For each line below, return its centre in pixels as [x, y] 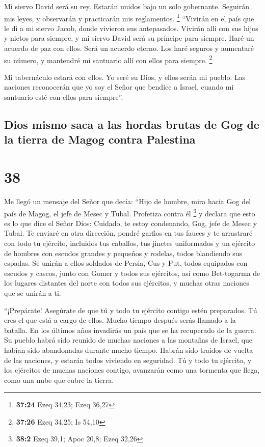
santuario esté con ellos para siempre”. [64, 97]
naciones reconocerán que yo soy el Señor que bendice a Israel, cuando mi [119, 87]
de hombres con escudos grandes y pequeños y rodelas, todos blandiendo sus [123, 253]
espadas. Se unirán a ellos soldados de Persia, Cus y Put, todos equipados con [126, 263]
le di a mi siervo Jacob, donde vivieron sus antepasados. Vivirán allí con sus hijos [131, 28]
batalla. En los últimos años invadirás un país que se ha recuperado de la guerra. [130, 330]
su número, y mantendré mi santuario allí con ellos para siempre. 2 [108, 59]
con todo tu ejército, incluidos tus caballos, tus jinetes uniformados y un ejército [130, 243]
